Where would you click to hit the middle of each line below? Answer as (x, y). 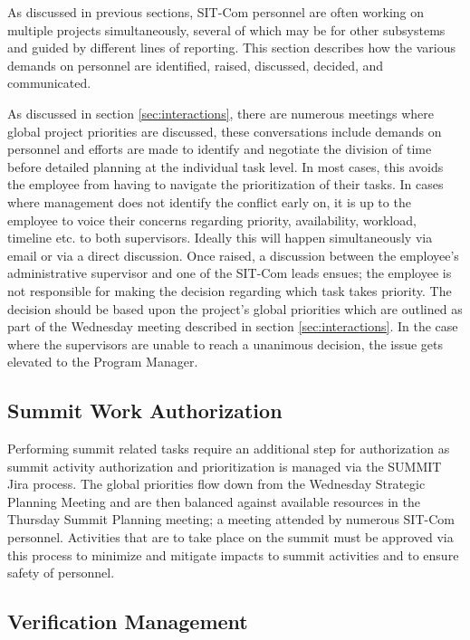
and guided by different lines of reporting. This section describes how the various (231, 48)
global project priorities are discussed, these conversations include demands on (225, 131)
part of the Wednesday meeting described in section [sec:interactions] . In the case (233, 326)
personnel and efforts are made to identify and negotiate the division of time (220, 149)
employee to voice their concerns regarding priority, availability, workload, (212, 220)
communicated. (49, 83)
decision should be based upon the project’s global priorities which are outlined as (235, 308)
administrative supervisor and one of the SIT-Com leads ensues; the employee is (230, 273)
